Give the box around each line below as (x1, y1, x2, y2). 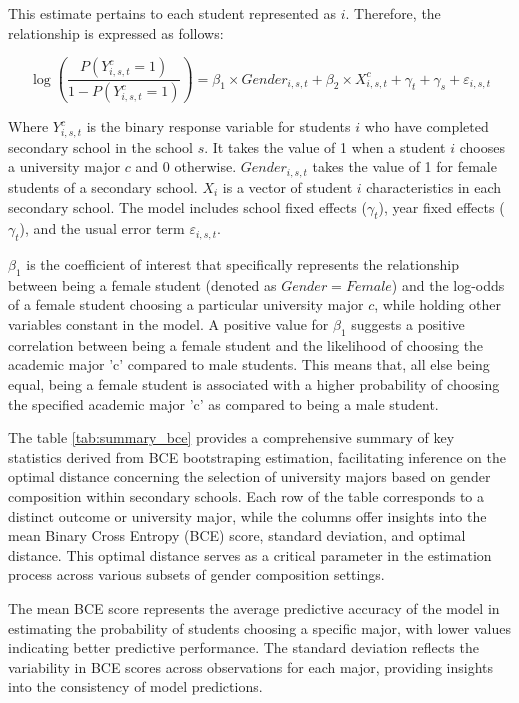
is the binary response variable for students (86, 116, 351, 137)
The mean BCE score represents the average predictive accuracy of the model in (8, 598, 500, 618)
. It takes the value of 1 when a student (204, 136, 446, 157)
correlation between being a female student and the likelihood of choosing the (8, 334, 484, 355)
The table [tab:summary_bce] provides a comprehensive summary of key (8, 427, 455, 448)
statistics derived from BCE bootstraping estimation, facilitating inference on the (8, 446, 506, 467)
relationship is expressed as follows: (8, 22, 224, 43)
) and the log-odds (391, 274, 505, 295)
